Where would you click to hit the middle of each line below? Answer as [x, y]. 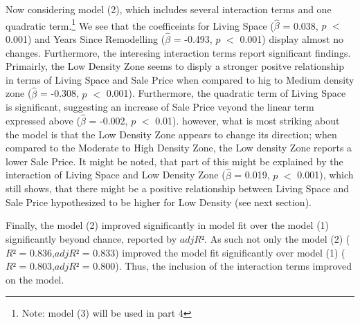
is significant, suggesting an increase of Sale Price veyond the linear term [160, 107]
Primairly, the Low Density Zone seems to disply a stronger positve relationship [175, 66]
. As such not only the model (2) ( [277, 239]
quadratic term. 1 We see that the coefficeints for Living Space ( [140, 24]
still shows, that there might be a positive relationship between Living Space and [178, 188]
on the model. [35, 279]
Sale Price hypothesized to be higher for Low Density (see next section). [159, 202]
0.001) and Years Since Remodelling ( [85, 39]
